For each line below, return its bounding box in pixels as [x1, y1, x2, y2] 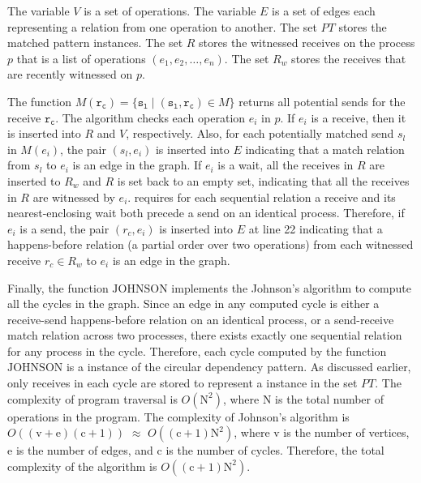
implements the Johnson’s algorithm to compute [171, 279, 411, 296]
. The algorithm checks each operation [55, 109, 246, 126]
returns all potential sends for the [238, 92, 406, 109]
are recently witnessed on [7, 66, 133, 83]
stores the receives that [291, 49, 406, 66]
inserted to [7, 172, 61, 189]
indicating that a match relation [245, 140, 405, 157]
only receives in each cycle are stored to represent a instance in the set [7, 374, 358, 391]
